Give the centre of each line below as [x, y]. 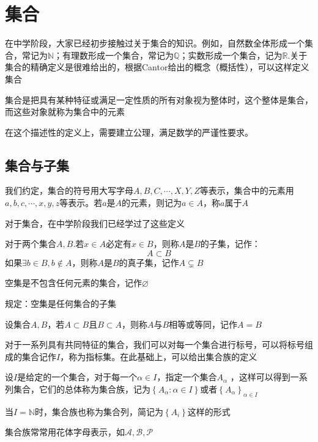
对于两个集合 [31, 244]
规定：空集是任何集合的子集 [61, 304]
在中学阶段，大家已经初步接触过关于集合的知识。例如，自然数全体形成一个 [155, 43]
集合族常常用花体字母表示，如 [65, 432]
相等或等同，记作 [203, 324]
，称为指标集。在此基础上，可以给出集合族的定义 [159, 356]
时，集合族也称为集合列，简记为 [99, 411]
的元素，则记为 [152, 203]
